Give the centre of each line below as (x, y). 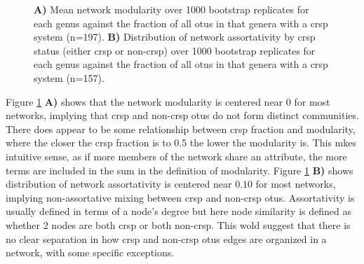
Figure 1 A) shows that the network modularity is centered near (144, 101)
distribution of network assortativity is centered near (119, 184)
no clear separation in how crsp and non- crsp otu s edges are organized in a (166, 238)
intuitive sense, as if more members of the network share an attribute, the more (176, 156)
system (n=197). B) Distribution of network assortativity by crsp (175, 37)
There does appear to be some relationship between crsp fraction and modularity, (181, 128)
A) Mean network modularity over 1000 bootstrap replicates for (171, 9)
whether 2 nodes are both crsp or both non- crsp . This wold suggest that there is (178, 224)
